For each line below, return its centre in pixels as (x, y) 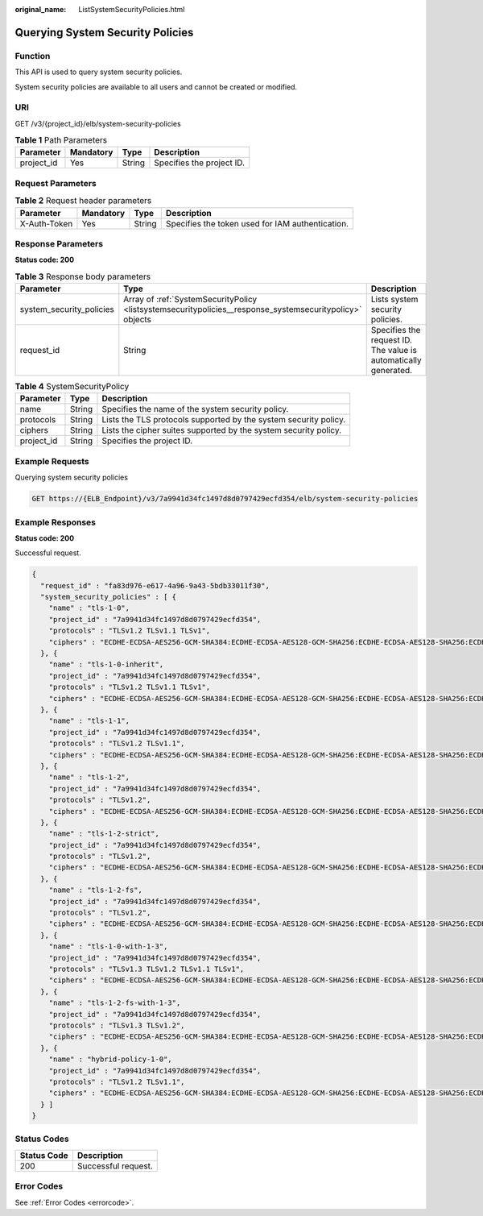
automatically (396, 360)
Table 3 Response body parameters (83, 276)
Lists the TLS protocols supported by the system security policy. (224, 420)
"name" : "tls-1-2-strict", (104, 834)
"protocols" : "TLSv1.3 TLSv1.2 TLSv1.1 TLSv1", (147, 969)
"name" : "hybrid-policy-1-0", (110, 1059)
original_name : (41, 9)
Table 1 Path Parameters (61, 140)
